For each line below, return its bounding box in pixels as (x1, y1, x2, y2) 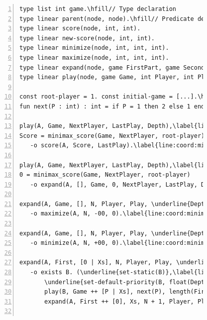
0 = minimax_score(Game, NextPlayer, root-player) (19, 171, 191, 179)
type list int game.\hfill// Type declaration (19, 5, 176, 12)
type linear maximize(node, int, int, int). (19, 54, 169, 61)
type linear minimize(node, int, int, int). (19, 44, 169, 52)
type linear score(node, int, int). (19, 25, 141, 32)
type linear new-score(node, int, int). (19, 34, 155, 42)
